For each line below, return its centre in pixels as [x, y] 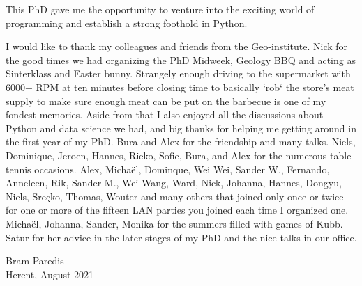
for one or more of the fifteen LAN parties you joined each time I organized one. [177, 210]
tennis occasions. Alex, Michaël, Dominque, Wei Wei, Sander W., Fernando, [168, 169]
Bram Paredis [35, 261]
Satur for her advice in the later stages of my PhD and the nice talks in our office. [181, 237]
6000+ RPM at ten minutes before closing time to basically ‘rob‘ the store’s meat [180, 87]
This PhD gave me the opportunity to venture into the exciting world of [160, 9]
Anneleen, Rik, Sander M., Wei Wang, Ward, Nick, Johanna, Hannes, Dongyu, [174, 183]
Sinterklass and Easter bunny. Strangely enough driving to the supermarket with [178, 73]
